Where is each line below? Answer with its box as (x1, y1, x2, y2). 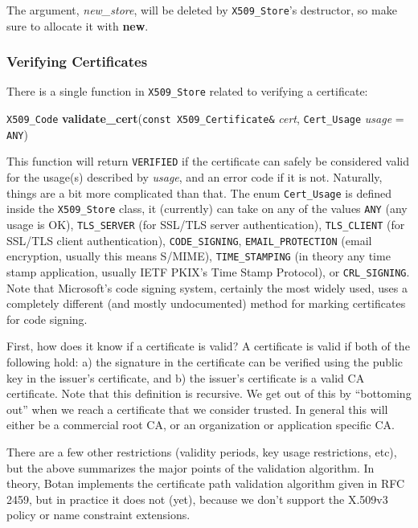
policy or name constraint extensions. (6, 506, 191, 523)
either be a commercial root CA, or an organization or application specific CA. (6, 416, 395, 433)
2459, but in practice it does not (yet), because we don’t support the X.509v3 (6, 490, 388, 507)
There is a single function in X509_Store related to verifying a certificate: (6, 83, 368, 100)
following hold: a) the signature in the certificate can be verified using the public (6, 354, 404, 370)
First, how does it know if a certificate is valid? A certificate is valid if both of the (6, 338, 410, 354)
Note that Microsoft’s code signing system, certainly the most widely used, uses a (6, 279, 408, 296)
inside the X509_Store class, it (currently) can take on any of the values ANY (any (6, 200, 408, 217)
